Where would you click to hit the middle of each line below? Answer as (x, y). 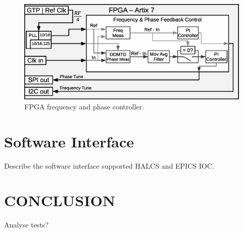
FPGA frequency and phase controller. (84, 106)
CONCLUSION (60, 200)
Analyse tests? (26, 225)
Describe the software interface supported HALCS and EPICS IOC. (109, 165)
